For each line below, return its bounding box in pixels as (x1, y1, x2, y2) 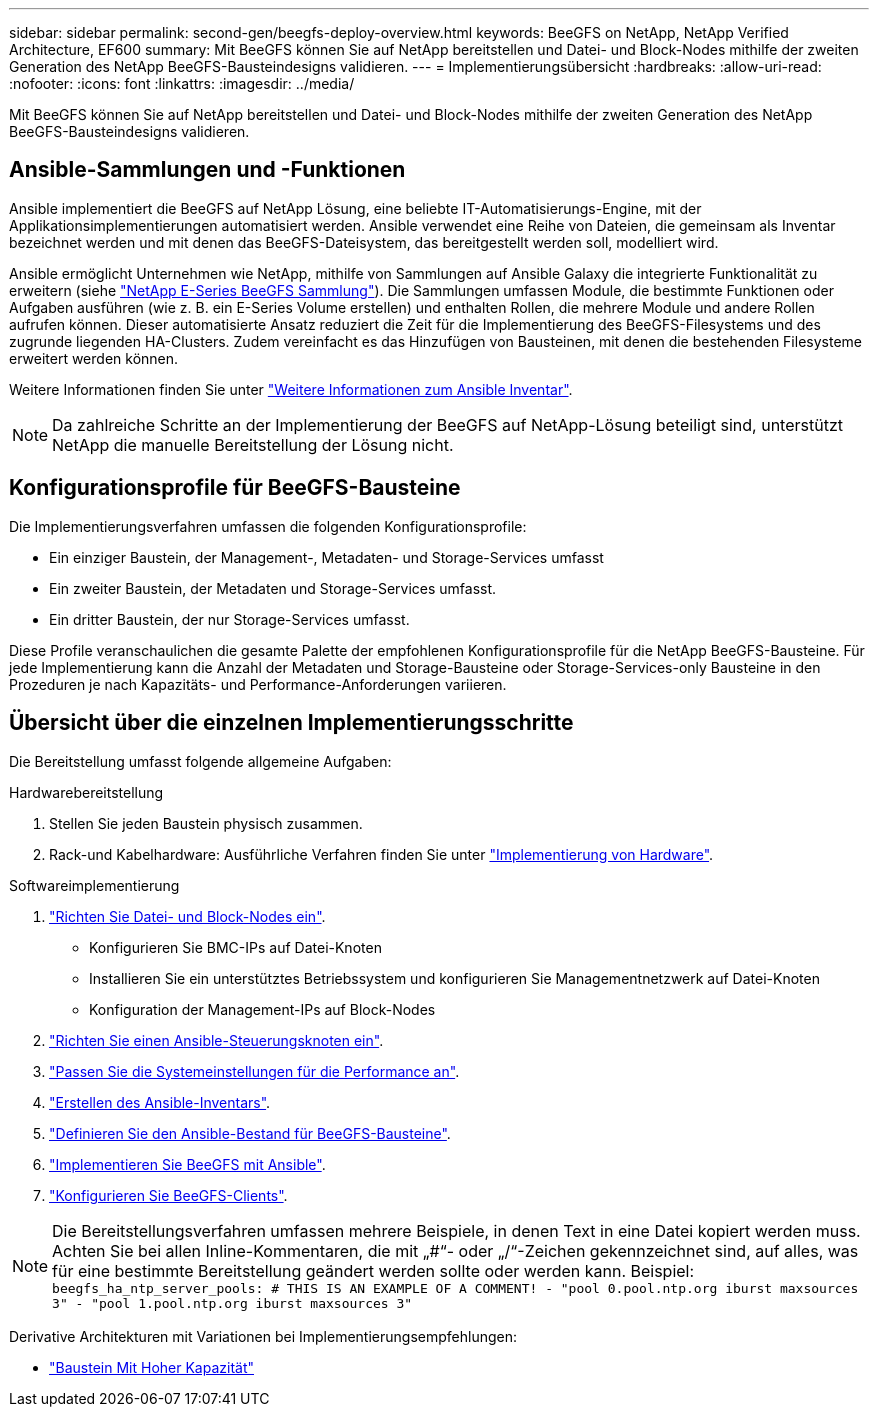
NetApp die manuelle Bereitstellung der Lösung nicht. (52, 434, 454, 455)
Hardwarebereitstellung (9, 783, 164, 801)
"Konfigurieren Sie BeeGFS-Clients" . (49, 1186, 288, 1204)
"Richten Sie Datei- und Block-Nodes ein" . (49, 907, 326, 925)
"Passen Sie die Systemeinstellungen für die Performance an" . (49, 1062, 460, 1080)
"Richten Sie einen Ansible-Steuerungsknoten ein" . (49, 1031, 384, 1049)
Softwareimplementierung (9, 876, 180, 894)
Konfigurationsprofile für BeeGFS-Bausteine (9, 475, 461, 501)
